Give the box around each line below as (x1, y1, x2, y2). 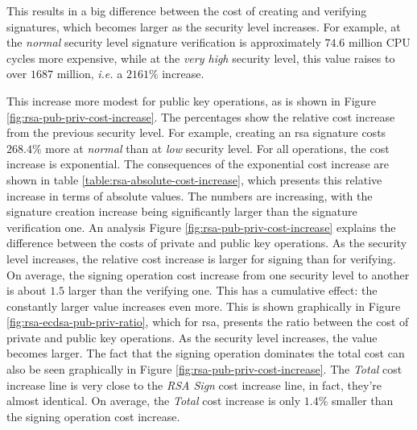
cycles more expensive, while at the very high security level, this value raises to (6, 49, 395, 66)
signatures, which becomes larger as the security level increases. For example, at (6, 18, 401, 35)
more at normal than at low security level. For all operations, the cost (45, 139, 390, 156)
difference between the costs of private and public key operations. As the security (6, 234, 407, 251)
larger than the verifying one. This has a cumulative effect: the (68, 282, 378, 299)
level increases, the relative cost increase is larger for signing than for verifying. (6, 250, 396, 267)
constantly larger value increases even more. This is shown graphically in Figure (6, 297, 401, 314)
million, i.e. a (56, 65, 123, 82)
